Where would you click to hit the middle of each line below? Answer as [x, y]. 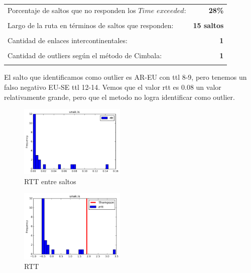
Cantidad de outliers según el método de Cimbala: [85, 55]
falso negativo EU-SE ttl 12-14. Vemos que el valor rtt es [92, 87]
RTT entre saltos [50, 181]
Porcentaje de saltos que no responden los [72, 10]
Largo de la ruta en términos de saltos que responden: [91, 25]
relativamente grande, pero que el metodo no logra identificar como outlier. [119, 97]
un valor [209, 87]
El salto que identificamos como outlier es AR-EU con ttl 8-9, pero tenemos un [125, 77]
